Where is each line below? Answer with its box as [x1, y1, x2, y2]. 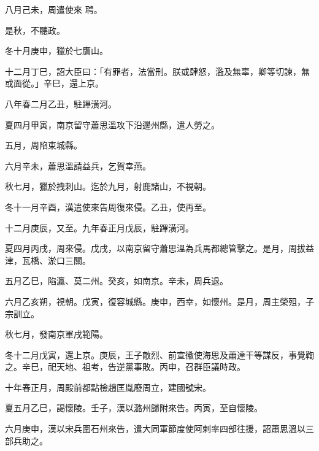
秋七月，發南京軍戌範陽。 [5, 328, 108, 341]
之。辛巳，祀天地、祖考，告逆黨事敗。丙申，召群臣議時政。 [5, 360, 245, 373]
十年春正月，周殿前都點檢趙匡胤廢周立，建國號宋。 [5, 380, 211, 393]
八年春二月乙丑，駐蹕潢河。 [5, 97, 117, 110]
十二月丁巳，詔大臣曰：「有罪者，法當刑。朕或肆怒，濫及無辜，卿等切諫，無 [5, 64, 310, 77]
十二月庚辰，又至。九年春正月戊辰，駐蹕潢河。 [5, 221, 194, 234]
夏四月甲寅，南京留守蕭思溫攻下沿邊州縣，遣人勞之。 [5, 118, 220, 131]
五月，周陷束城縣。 [5, 139, 82, 152]
